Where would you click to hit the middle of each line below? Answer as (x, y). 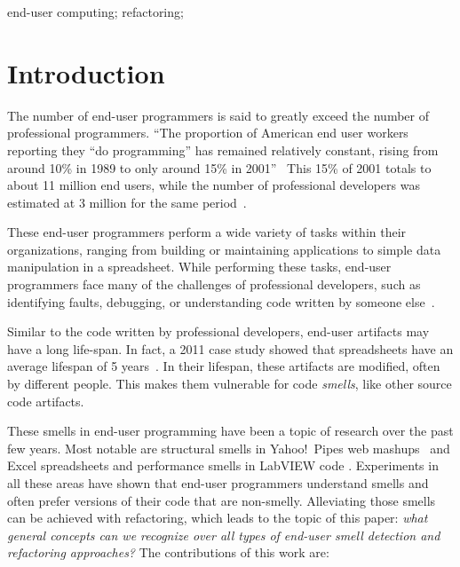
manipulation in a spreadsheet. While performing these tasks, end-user (199, 267)
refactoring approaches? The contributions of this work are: (168, 552)
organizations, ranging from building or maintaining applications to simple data (224, 249)
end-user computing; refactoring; (95, 12)
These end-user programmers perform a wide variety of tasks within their (207, 232)
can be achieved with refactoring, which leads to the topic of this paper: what (218, 518)
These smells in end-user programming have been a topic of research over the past (230, 431)
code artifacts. (46, 401)
